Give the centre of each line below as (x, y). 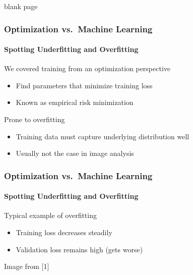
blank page (21, 6)
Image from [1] (27, 266)
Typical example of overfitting (50, 215)
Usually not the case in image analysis (75, 153)
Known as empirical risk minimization (75, 102)
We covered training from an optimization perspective (87, 68)
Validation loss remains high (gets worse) (79, 249)
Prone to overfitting (35, 119)
